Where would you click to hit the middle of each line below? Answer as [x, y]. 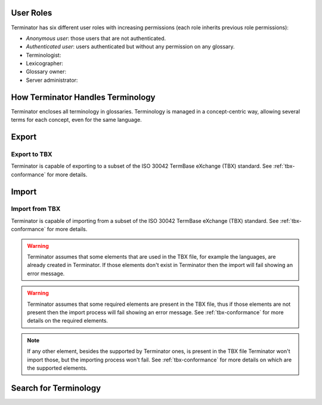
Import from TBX [36, 209]
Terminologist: [44, 55]
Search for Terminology [56, 388]
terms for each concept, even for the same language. [77, 120]
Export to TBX [32, 154]
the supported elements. [57, 368]
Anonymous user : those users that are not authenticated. [96, 38]
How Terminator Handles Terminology [83, 97]
